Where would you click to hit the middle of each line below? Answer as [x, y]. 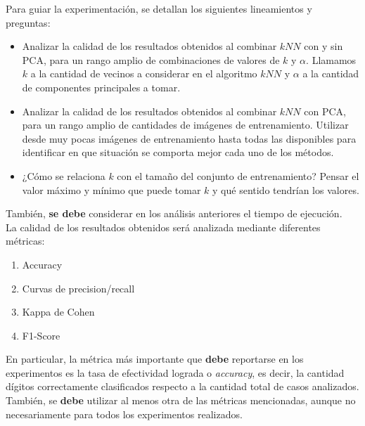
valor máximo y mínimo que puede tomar [111, 189]
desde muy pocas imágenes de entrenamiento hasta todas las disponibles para [189, 138]
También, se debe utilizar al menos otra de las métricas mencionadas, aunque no [181, 400]
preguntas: [28, 22]
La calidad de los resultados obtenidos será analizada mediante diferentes [163, 227]
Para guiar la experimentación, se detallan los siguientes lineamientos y [159, 8]
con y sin [324, 46]
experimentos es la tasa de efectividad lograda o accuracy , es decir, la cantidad [175, 372]
